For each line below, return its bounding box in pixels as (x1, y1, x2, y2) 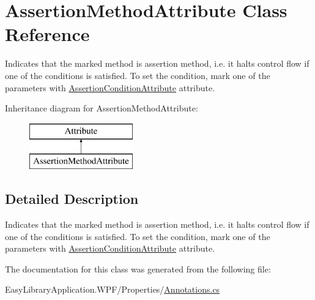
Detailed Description (5, 189, 139, 208)
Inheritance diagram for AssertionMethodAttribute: (5, 102, 198, 114)
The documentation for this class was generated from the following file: (5, 262, 271, 275)
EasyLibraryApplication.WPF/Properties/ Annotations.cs (5, 283, 220, 296)
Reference (5, 21, 90, 47)
